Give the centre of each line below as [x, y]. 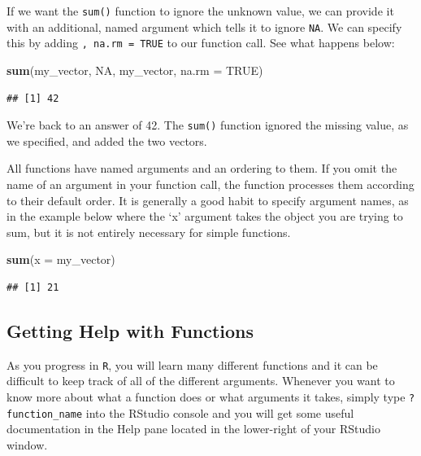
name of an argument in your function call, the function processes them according [210, 184]
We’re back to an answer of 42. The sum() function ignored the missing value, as [208, 125]
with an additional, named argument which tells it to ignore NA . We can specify [204, 26]
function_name [45, 414]
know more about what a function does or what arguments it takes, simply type [206, 397]
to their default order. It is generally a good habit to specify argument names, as [208, 200]
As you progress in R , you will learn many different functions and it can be [192, 364]
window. [27, 444]
